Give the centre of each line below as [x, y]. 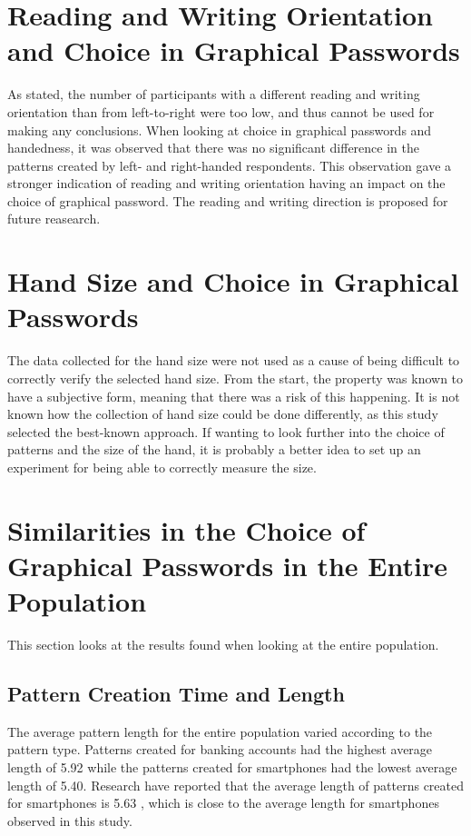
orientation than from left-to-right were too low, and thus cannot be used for [221, 111]
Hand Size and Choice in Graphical [233, 281]
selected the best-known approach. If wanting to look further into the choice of [226, 431]
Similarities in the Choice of [186, 529]
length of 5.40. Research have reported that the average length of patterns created [236, 785]
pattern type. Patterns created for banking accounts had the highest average [220, 749]
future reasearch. [54, 219]
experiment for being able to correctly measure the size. [162, 467]
